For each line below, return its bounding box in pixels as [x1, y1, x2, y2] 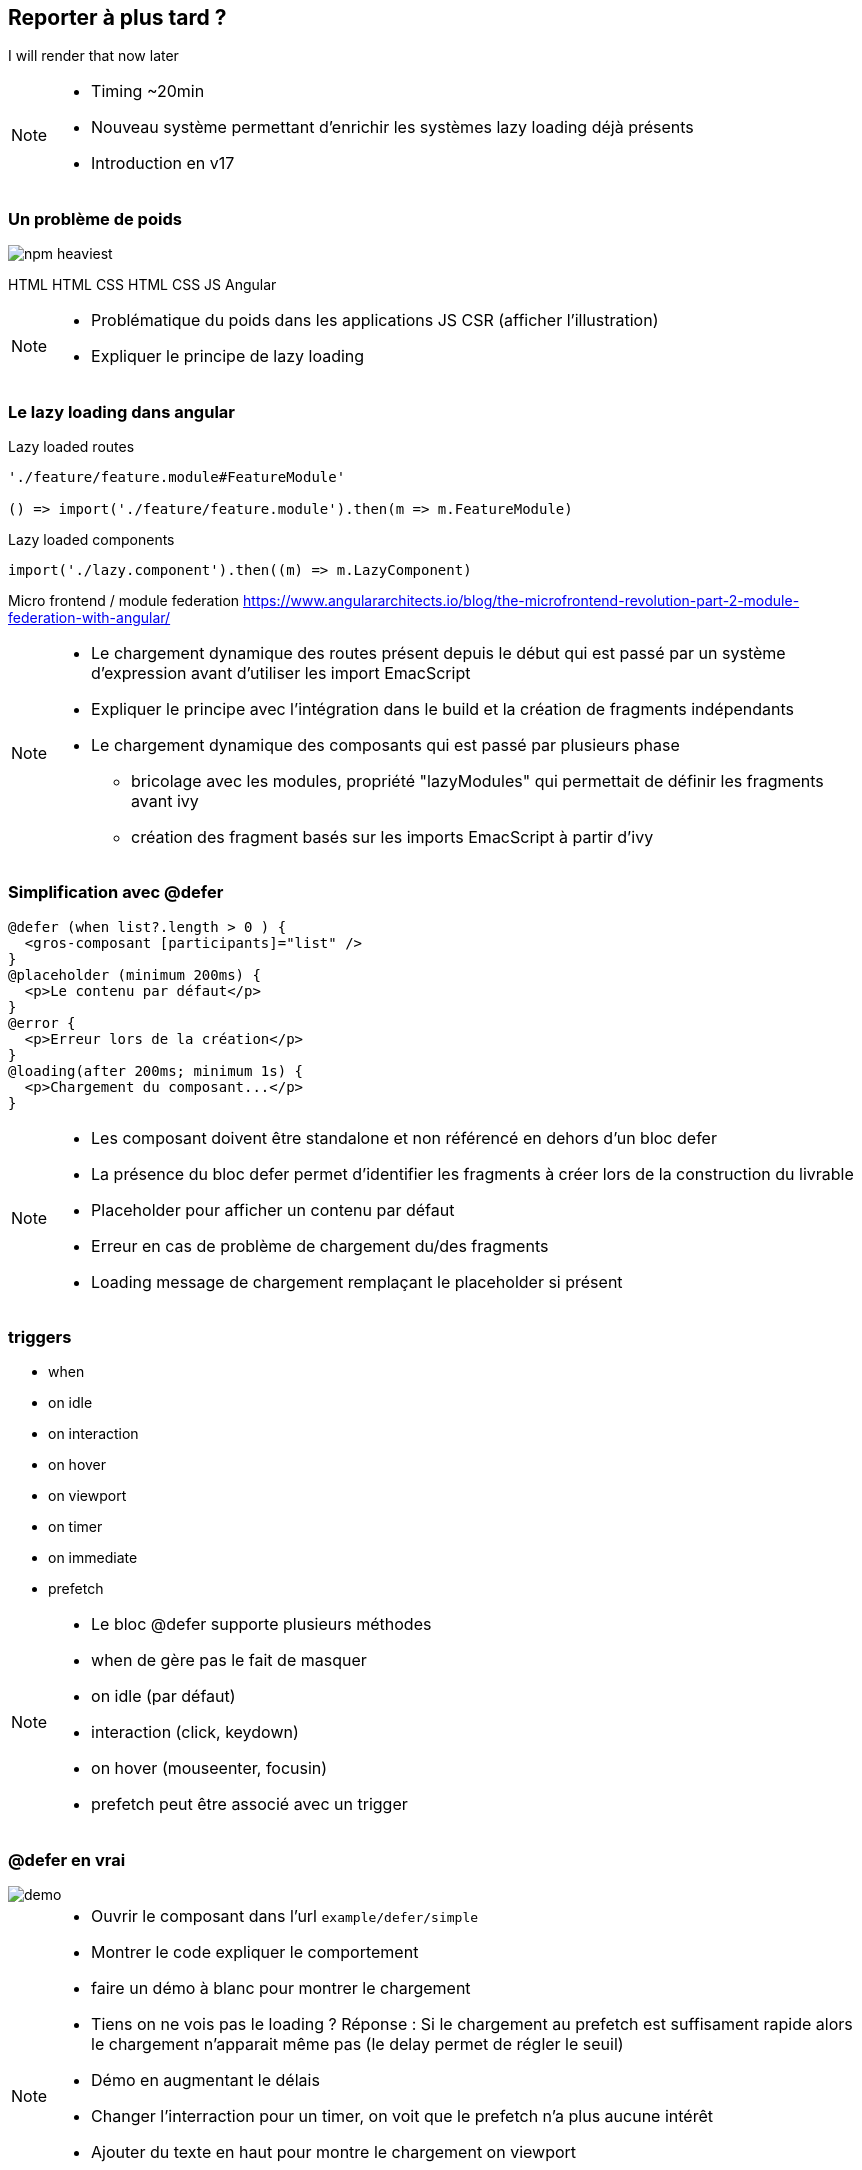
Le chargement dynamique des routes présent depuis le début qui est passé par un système [91, 642, 786, 663]
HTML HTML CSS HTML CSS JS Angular [8, 276, 277, 294]
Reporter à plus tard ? [8, 5, 227, 30]
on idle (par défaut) [91, 1686, 236, 1707]
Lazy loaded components [8, 530, 175, 548]
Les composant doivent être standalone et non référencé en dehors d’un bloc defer [91, 1127, 717, 1148]
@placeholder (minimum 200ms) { [8, 966, 261, 983]
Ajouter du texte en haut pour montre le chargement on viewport [91, 2142, 577, 2163]
